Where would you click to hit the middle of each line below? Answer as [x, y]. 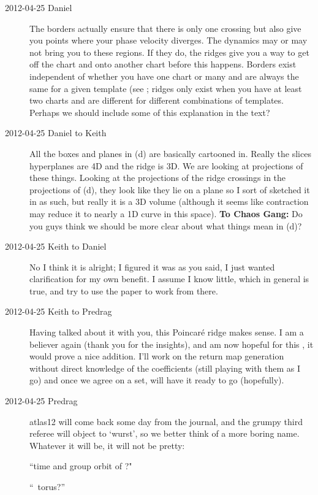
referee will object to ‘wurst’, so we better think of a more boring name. [165, 433]
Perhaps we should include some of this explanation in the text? [150, 112]
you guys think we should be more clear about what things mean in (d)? [166, 225]
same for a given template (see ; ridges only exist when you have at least [166, 88]
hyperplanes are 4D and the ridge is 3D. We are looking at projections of [166, 165]
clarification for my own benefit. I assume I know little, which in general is [169, 279]
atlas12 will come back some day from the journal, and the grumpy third [166, 421]
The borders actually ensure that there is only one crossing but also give [165, 28]
